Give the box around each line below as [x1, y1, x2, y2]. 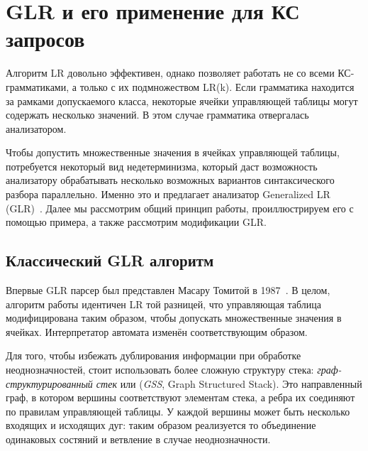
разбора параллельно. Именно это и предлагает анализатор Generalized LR [6, 187, 330, 202]
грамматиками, [6, 79, 69, 94]
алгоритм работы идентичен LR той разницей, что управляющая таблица [6, 296, 322, 311]
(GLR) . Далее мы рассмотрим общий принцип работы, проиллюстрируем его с [6, 200, 354, 215]
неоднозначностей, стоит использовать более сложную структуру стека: [6, 362, 314, 377]
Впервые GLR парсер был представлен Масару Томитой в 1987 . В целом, [6, 283, 330, 298]
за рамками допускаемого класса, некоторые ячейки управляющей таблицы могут [6, 93, 358, 108]
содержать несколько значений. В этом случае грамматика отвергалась [6, 107, 309, 122]
